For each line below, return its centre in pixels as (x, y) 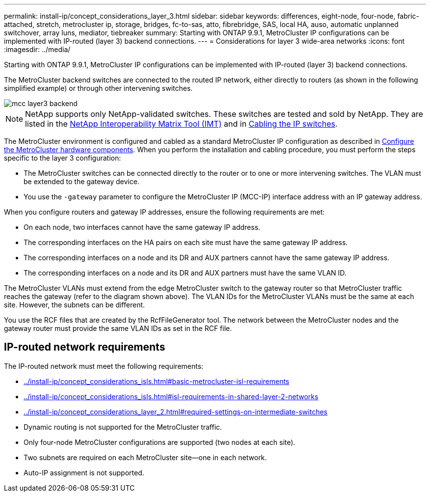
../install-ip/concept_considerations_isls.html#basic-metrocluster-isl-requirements (157, 381)
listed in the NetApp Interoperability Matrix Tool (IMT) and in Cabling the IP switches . (181, 124)
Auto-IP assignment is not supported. (84, 472)
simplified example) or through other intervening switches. (98, 88)
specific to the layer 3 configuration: (63, 158)
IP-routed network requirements (85, 347)
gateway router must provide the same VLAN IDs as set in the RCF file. (118, 328)
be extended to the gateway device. (81, 181)
